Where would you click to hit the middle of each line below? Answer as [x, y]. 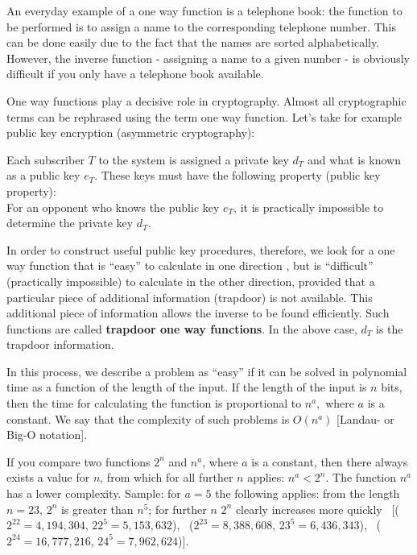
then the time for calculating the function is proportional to [154, 403]
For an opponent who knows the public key [113, 207]
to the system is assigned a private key [194, 159]
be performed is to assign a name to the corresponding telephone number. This [201, 26]
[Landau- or [365, 418]
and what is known [354, 159]
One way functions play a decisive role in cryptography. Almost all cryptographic [206, 100]
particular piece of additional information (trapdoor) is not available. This [190, 297]
